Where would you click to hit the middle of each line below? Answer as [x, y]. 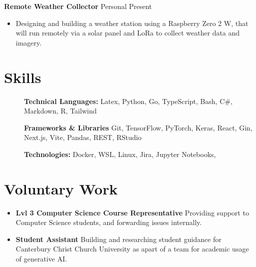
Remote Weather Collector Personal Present [78, 6]
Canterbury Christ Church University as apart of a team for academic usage [132, 249]
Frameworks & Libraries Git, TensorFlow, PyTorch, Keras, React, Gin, [138, 127]
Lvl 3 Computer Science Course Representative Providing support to [132, 212]
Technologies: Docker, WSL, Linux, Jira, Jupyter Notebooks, [120, 154]
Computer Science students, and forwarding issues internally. [109, 222]
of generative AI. [41, 258]
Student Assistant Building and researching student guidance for [119, 239]
